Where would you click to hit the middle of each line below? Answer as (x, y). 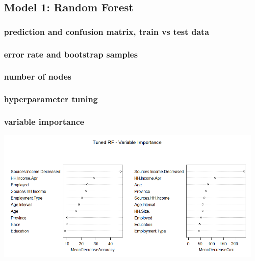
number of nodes (38, 76)
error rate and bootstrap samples (71, 54)
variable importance (44, 122)
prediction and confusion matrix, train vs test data (107, 31)
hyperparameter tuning (51, 99)
